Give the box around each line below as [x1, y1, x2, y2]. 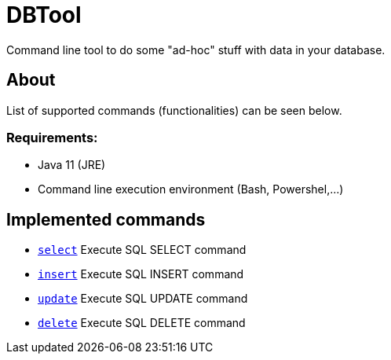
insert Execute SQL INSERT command [38, 267, 244, 281]
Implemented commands [6, 209, 206, 230]
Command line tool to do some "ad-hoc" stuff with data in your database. [6, 42, 386, 57]
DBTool [6, 2, 82, 28]
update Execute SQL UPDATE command [38, 292, 248, 306]
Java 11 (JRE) [38, 158, 106, 172]
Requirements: [6, 129, 98, 145]
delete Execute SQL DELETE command [38, 316, 246, 330]
